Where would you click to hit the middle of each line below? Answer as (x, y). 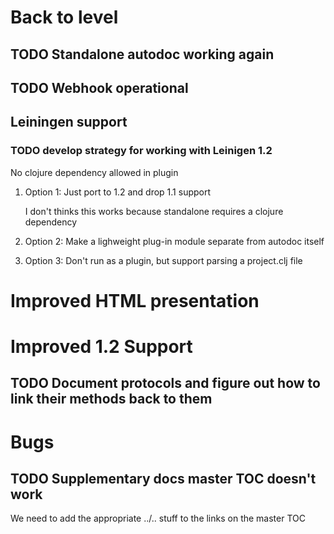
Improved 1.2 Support (101, 347)
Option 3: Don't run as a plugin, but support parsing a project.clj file (163, 260)
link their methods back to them (111, 399)
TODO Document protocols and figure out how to (165, 383)
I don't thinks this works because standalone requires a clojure (154, 211)
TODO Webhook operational (99, 87)
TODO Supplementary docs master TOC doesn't (163, 479)
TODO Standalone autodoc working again (142, 54)
